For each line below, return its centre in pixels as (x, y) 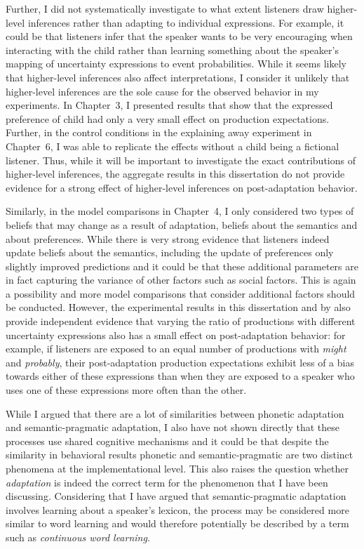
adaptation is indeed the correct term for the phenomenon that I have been (167, 482)
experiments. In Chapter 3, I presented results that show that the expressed (169, 105)
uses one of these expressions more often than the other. (126, 390)
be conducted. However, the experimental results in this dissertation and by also (178, 307)
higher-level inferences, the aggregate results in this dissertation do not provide (175, 174)
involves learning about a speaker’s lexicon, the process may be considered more (177, 509)
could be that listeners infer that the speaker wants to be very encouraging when (179, 36)
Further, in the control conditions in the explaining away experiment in (159, 132)
